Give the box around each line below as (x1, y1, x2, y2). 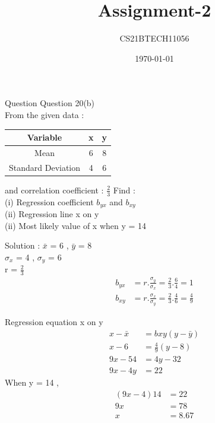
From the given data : (5, 108, 84, 120)
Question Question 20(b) (5, 97, 95, 109)
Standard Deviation (9, 161, 81, 173)
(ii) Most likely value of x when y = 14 (5, 219, 147, 231)
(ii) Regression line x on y (5, 208, 99, 220)
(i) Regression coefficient (5, 195, 94, 208)
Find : (113, 183, 135, 196)
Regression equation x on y (5, 315, 103, 327)
